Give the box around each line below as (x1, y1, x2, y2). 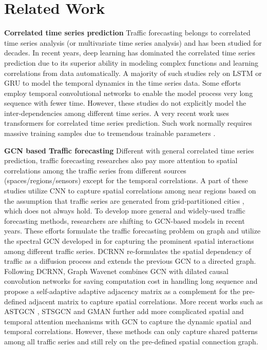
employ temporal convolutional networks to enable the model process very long (4, 87, 253, 98)
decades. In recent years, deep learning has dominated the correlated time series (4, 47, 256, 58)
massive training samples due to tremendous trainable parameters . (4, 128, 216, 139)
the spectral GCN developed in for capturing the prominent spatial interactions (4, 236, 254, 246)
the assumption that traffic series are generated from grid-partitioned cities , (4, 195, 244, 206)
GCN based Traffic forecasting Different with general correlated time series (4, 145, 254, 155)
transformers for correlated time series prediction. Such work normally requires (4, 118, 252, 128)
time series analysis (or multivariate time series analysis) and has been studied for (4, 37, 262, 48)
